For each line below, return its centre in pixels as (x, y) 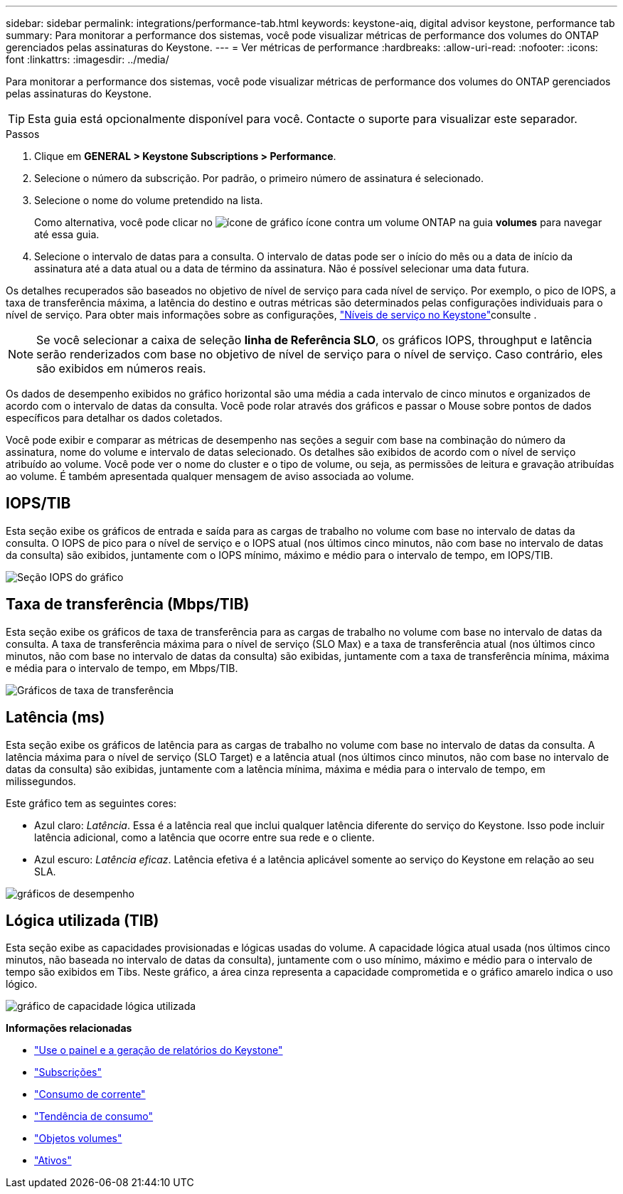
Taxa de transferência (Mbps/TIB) (128, 604)
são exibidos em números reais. (121, 368)
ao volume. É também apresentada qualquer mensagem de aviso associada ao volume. (210, 476)
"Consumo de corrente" (90, 1094)
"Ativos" (53, 1161)
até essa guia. (67, 234)
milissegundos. (41, 781)
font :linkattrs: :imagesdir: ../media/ (87, 59)
